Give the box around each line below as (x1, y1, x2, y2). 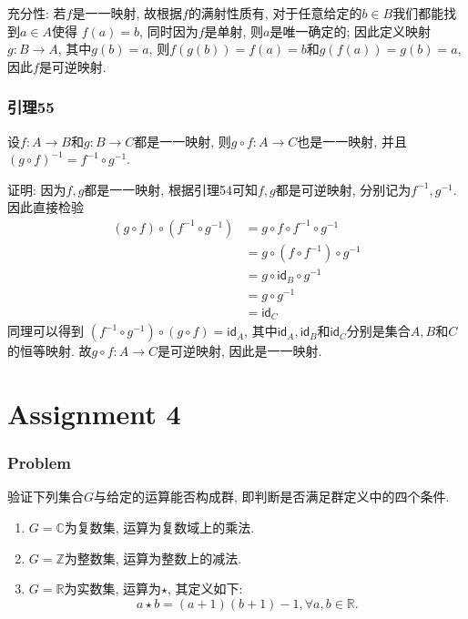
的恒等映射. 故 (7, 341, 92, 360)
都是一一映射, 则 (134, 131, 231, 150)
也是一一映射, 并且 (297, 131, 407, 150)
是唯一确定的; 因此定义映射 (270, 21, 432, 40)
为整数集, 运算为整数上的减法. (64, 548, 242, 567)
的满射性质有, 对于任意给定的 (188, 4, 362, 22)
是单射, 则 (204, 21, 264, 40)
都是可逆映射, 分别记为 (275, 179, 412, 198)
